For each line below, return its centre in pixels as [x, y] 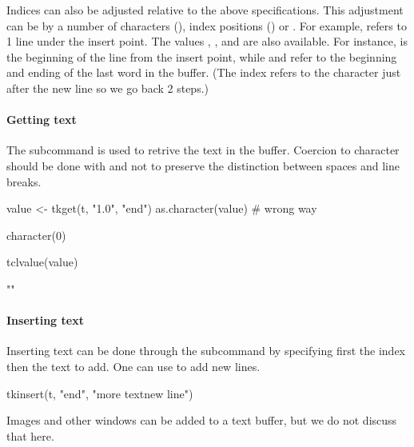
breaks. [24, 181]
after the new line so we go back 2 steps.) [107, 88]
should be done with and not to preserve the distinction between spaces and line [203, 165]
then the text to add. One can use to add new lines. [133, 366]
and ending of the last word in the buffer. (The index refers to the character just [204, 72]
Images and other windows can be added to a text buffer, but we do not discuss [202, 420]
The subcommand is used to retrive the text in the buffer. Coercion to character [203, 150]
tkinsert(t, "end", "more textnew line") [100, 393]
